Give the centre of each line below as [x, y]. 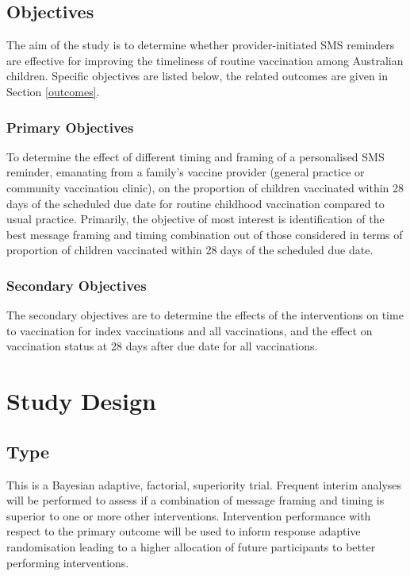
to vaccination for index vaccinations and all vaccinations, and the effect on [190, 330]
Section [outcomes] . [53, 91]
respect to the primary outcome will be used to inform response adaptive [184, 531]
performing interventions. [68, 562]
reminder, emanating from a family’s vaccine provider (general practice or [186, 172]
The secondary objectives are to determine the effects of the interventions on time [205, 315]
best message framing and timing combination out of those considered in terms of [205, 234]
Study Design [82, 401]
